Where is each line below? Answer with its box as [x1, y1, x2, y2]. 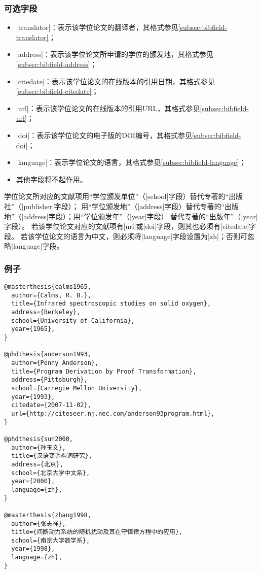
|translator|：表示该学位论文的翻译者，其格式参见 [16, 22, 178, 32]
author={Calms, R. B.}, [11, 291, 91, 299]
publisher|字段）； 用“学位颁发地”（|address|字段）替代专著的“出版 [23, 200, 239, 211]
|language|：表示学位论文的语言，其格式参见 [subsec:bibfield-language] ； [16, 157, 246, 167]
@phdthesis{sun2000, [4, 435, 73, 443]
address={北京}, [11, 460, 63, 468]
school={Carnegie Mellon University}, [11, 385, 142, 392]
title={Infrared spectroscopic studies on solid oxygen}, [11, 300, 211, 308]
